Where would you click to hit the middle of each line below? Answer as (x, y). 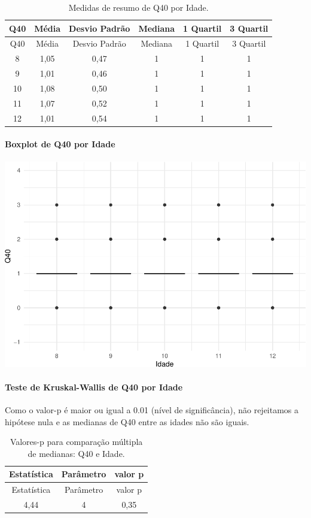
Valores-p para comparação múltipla (76, 442)
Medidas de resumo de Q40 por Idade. (138, 7)
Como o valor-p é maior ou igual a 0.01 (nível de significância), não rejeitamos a (152, 409)
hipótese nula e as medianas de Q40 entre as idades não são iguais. (127, 421)
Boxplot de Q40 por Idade (60, 144)
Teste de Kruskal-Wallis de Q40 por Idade (94, 387)
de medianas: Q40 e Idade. (76, 453)
